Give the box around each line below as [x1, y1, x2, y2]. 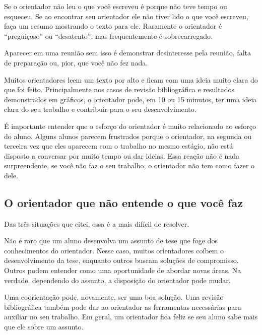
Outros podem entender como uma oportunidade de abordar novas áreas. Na [4, 265, 241, 276]
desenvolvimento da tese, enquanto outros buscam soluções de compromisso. [4, 255, 239, 265]
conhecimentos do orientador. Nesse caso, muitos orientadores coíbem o [4, 245, 224, 255]
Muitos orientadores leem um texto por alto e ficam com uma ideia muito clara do [4, 74, 258, 85]
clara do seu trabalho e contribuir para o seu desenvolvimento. [4, 104, 196, 114]
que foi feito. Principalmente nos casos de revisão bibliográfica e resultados [4, 84, 234, 95]
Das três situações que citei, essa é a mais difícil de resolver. [4, 218, 189, 229]
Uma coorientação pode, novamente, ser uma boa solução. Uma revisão [4, 292, 224, 302]
